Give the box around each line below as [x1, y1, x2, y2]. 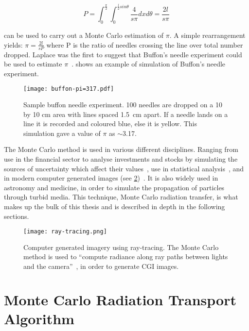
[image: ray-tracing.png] [23, 228, 107, 235]
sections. [4, 211, 29, 221]
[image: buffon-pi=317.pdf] [23, 85, 114, 93]
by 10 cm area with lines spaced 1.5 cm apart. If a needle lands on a [23, 109, 228, 119]
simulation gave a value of [23, 128, 101, 138]
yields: [4, 39, 23, 50]
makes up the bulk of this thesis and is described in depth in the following [4, 201, 225, 211]
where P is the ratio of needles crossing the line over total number [46, 39, 243, 50]
